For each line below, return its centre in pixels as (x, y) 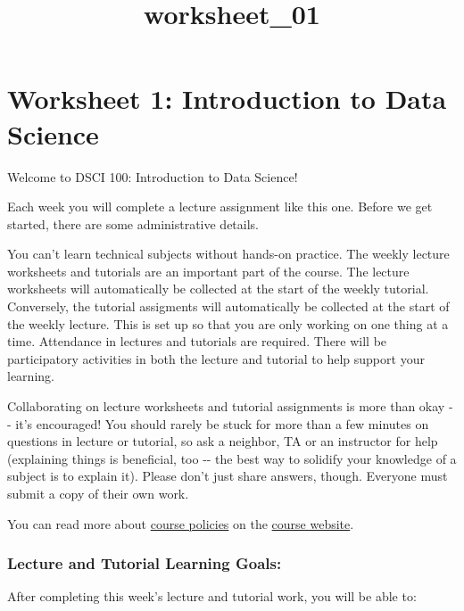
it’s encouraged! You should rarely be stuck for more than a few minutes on (222, 423)
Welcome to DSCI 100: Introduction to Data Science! (153, 176)
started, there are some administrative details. (133, 223)
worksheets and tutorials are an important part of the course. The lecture (208, 271)
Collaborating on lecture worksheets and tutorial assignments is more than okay (226, 406)
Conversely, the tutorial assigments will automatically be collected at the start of (228, 306)
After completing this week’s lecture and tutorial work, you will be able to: (212, 596)
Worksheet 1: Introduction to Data (227, 99)
